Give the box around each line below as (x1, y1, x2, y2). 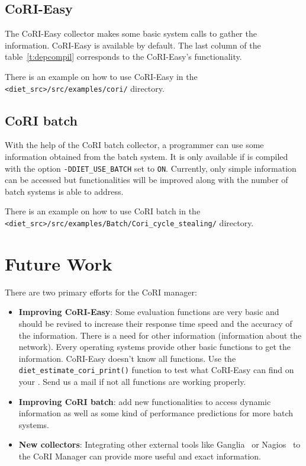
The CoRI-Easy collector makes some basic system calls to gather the (5, 27, 257, 40)
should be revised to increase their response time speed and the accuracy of (18, 317, 292, 330)
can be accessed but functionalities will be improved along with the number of (5, 173, 288, 186)
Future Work (5, 251, 112, 275)
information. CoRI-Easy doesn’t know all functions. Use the (18, 352, 236, 364)
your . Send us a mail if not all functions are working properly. (18, 375, 246, 388)
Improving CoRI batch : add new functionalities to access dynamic (18, 395, 271, 407)
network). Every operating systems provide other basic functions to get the (18, 340, 291, 353)
